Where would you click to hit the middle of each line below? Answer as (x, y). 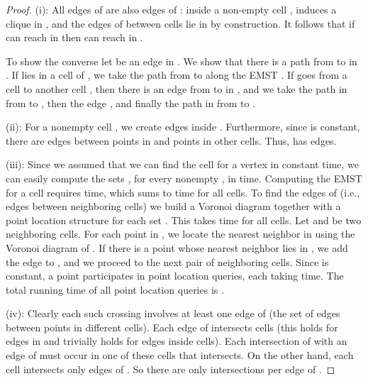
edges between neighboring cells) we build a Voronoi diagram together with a (173, 206)
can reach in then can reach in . (74, 37)
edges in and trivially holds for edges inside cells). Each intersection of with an (177, 341)
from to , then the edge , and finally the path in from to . (131, 103)
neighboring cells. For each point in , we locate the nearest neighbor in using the (180, 234)
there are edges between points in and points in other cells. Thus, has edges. (171, 140)
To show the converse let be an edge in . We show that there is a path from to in (182, 61)
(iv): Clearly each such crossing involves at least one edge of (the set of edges (173, 313)
